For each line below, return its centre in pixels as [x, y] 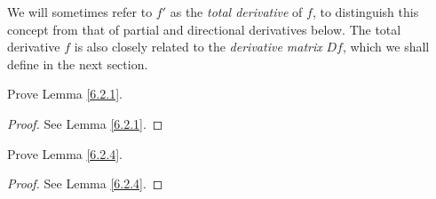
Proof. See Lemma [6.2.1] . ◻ [85, 123]
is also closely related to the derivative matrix [198, 47]
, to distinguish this [365, 12]
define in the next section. [78, 64]
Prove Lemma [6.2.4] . [65, 153]
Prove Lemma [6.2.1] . [65, 94]
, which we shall [386, 47]
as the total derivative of [236, 12]
